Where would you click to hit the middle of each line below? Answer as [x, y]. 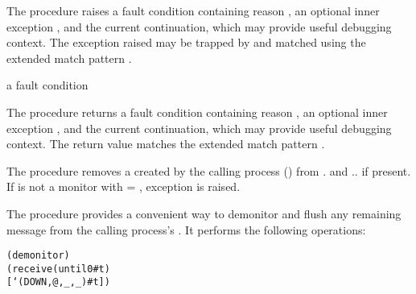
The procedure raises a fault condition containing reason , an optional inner [193, 10]
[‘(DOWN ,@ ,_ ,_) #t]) [58, 282]
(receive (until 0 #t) [58, 269]
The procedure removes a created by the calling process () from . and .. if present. [209, 170]
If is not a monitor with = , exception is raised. [124, 186]
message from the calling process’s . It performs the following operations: [186, 229]
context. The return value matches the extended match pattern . [166, 144]
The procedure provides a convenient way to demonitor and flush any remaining [204, 213]
